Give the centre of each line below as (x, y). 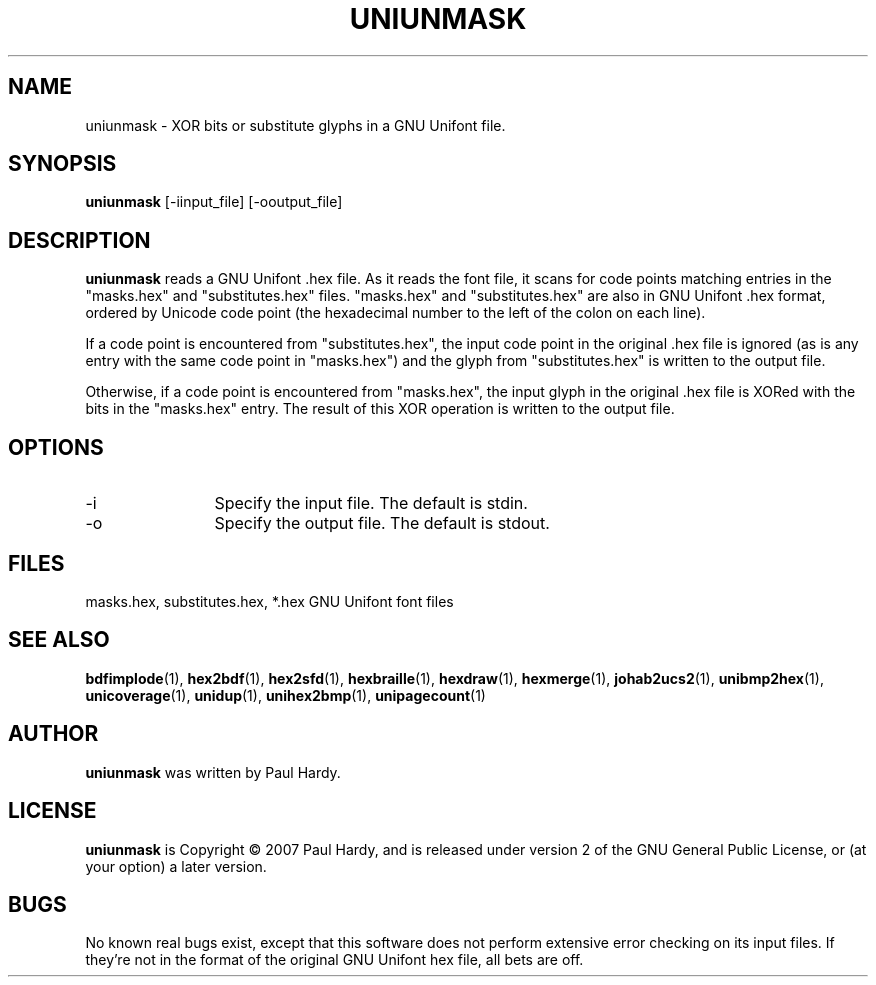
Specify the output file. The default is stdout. (382, 523)
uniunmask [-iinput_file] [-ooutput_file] (214, 202)
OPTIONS (56, 447)
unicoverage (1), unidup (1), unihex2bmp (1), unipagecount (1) (285, 695)
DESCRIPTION (79, 240)
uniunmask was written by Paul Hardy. (213, 772)
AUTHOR (53, 734)
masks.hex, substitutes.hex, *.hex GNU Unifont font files (269, 601)
